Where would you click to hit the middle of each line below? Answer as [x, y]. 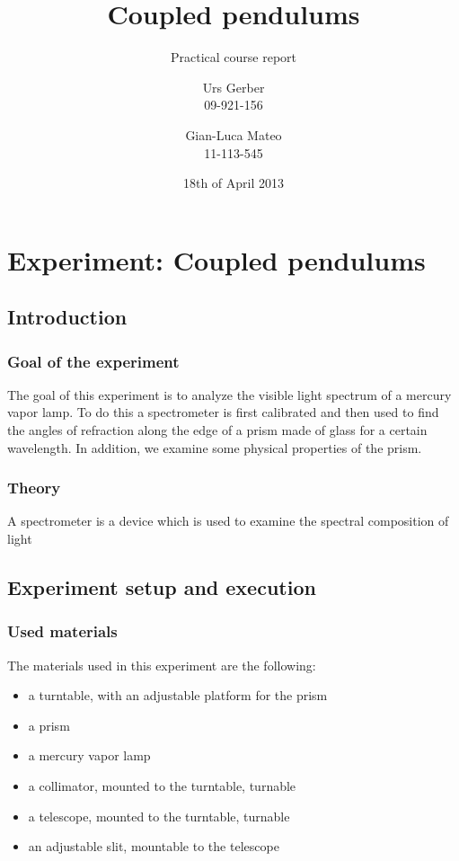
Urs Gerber [234, 87]
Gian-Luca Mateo [234, 134]
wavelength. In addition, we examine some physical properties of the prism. [215, 447]
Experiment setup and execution [162, 587]
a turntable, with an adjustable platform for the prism [178, 695]
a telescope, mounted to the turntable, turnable [159, 816]
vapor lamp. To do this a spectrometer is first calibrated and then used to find [223, 412]
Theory [34, 488]
